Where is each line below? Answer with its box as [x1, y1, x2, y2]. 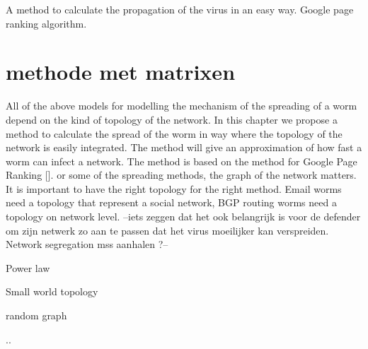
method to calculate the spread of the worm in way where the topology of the [6, 126, 343, 141]
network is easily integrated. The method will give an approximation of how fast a [6, 140, 362, 155]
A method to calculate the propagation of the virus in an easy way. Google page [6, 2, 354, 16]
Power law [6, 260, 50, 275]
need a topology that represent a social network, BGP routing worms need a [6, 195, 337, 210]
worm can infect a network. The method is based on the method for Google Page [6, 153, 357, 168]
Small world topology [6, 284, 98, 299]
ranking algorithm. [6, 16, 87, 30]
